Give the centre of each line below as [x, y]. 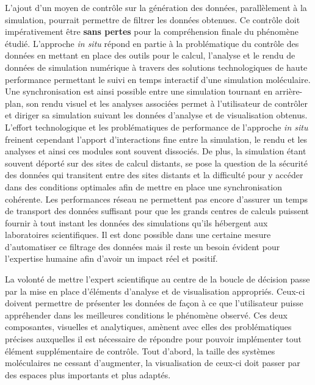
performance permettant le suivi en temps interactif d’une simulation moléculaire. [158, 79]
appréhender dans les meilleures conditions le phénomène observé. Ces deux [146, 315]
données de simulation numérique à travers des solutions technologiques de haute [156, 67]
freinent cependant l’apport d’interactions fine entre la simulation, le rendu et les [156, 139]
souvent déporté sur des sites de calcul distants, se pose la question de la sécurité [156, 163]
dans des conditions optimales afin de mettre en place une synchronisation [143, 186]
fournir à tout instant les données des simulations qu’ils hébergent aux [136, 222]
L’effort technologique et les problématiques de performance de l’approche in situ [157, 127]
